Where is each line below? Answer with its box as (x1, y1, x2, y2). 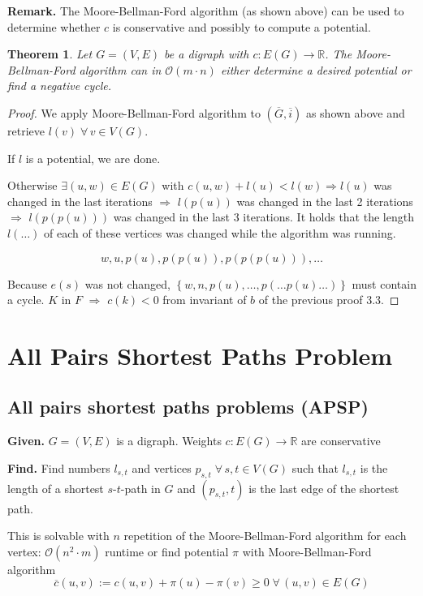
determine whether (7, 18, 101, 35)
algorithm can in (79, 61, 162, 78)
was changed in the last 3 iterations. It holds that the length (113, 208, 414, 225)
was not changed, (84, 275, 170, 292)
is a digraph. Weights (116, 432, 222, 449)
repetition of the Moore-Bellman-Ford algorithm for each (123, 527, 407, 544)
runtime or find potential (105, 542, 229, 560)
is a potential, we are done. (25, 149, 161, 166)
